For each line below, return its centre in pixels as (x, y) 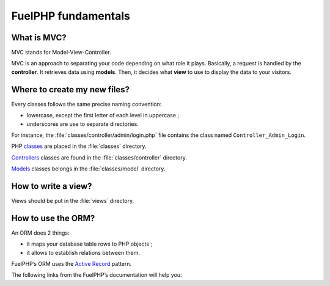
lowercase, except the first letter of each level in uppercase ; (103, 116)
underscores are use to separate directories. (82, 124)
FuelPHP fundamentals (71, 16)
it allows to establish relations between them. (83, 252)
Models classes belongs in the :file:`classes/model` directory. (88, 169)
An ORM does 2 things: (40, 233)
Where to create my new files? (70, 90)
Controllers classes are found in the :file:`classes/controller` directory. (99, 157)
